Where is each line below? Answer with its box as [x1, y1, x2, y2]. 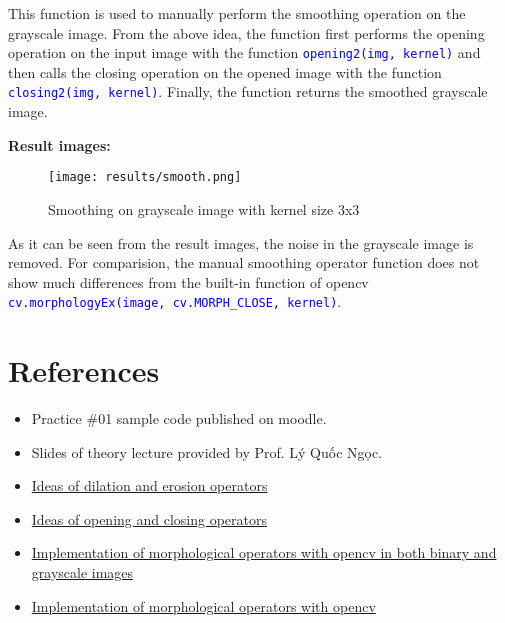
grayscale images [31, 562, 134, 583]
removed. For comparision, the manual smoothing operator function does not [8, 252, 480, 273]
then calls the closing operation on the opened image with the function [8, 61, 442, 82]
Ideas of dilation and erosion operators [31, 475, 268, 496]
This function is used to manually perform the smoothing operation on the [8, 3, 466, 23]
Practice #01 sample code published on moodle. [31, 408, 327, 429]
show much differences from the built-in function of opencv [8, 271, 369, 292]
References [8, 350, 160, 391]
